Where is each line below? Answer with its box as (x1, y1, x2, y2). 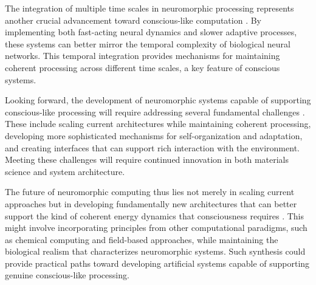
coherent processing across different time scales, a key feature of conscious (5, 61, 280, 74)
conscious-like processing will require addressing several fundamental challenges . (5, 105, 305, 118)
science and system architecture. (5, 165, 125, 177)
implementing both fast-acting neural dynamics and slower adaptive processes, (5, 26, 297, 38)
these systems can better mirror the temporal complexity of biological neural (5, 37, 290, 50)
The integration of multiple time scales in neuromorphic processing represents (5, 2, 294, 14)
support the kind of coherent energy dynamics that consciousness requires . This (5, 209, 304, 222)
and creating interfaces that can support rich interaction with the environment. (5, 141, 300, 154)
